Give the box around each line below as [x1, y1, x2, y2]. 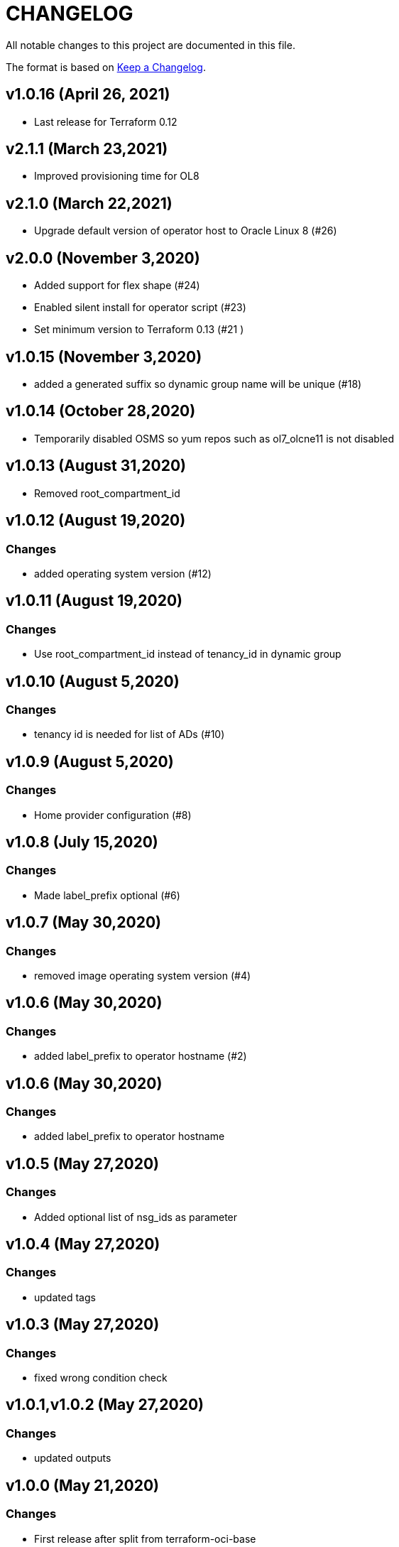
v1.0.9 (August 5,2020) [6, 752, 174, 771]
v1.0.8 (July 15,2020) [6, 832, 158, 851]
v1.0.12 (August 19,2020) [6, 511, 186, 530]
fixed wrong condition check [34, 1372, 168, 1384]
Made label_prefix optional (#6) [34, 889, 180, 901]
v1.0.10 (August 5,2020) [6, 672, 180, 690]
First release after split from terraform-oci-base [34, 1532, 256, 1545]
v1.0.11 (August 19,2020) [6, 592, 183, 610]
